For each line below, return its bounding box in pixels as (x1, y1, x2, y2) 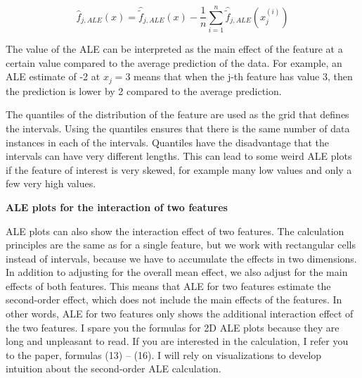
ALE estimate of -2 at (6, 69, 101, 84)
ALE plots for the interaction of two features (6, 199, 228, 214)
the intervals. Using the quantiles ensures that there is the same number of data (6, 120, 350, 135)
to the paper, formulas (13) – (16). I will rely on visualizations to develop (6, 347, 322, 362)
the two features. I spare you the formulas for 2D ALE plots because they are (6, 320, 340, 334)
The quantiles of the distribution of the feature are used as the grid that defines (6, 107, 349, 122)
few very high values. (6, 176, 96, 191)
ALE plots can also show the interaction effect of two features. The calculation (6, 223, 344, 238)
